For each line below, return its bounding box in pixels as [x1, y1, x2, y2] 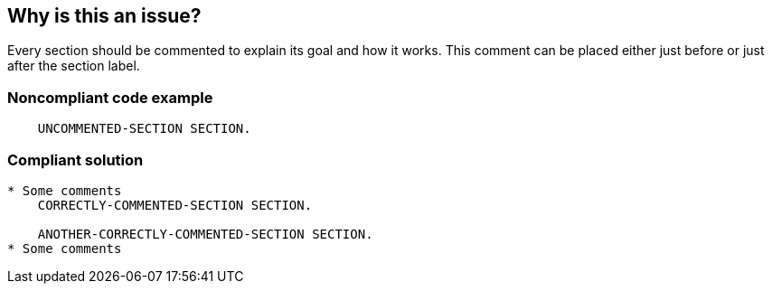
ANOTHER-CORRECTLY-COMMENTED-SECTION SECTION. [37, 226, 373, 241]
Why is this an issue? [7, 5, 202, 27]
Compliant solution [7, 150, 144, 169]
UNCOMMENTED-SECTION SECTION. [37, 121, 251, 136]
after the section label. [7, 58, 140, 74]
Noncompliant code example [7, 88, 213, 107]
